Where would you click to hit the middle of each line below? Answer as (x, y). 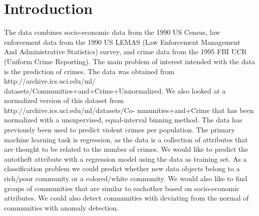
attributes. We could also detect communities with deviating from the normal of (127, 198)
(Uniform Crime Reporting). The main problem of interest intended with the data (129, 61)
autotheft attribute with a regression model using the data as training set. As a (126, 159)
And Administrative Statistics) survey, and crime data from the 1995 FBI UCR (126, 52)
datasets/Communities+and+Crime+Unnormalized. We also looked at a (115, 90)
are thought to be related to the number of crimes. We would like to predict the (126, 149)
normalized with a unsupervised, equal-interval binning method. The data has (123, 120)
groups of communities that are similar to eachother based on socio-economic (122, 188)
